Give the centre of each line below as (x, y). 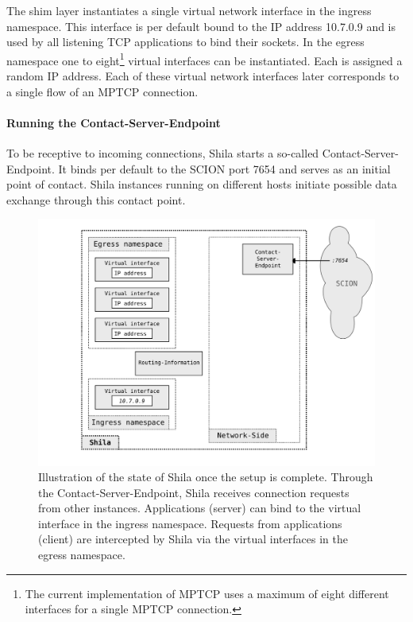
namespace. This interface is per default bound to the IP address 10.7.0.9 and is (201, 26)
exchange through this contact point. (96, 199)
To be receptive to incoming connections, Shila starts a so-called (163, 153)
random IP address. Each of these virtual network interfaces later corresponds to (203, 76)
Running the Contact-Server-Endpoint (114, 122)
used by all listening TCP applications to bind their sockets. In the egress (185, 42)
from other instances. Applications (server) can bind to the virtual (200, 508)
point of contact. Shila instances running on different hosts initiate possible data (202, 184)
